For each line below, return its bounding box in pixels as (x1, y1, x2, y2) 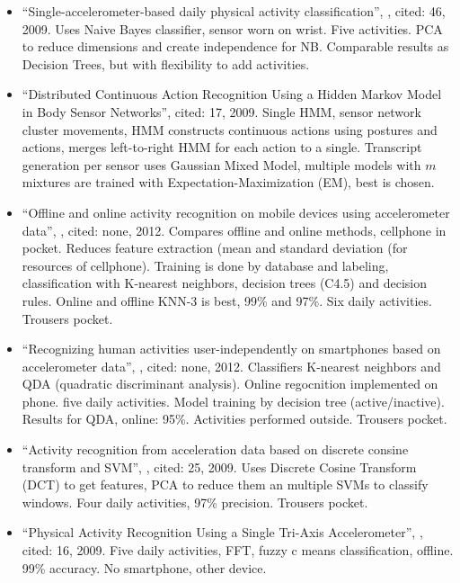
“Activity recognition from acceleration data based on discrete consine (22, 440, 409, 459)
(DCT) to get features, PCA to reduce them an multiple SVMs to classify (22, 475, 429, 494)
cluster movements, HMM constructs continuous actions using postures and (22, 120, 438, 139)
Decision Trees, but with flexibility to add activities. (22, 54, 310, 73)
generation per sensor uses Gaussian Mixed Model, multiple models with (22, 155, 421, 174)
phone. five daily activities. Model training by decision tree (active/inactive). (22, 391, 445, 410)
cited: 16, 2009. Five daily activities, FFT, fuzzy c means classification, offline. (22, 541, 454, 560)
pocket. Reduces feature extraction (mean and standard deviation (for (22, 238, 408, 257)
